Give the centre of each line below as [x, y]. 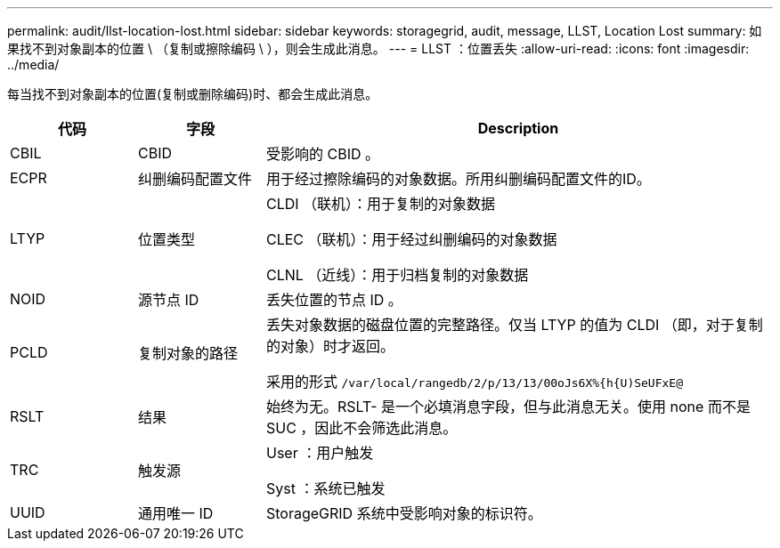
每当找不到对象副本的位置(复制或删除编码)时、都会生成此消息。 [193, 94]
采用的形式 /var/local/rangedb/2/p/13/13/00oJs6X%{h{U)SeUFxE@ [474, 382]
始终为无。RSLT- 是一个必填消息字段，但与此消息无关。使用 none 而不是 [508, 407]
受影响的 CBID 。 [322, 154]
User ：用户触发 [320, 453]
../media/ [33, 64]
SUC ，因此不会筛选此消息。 [362, 428]
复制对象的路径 [187, 353]
